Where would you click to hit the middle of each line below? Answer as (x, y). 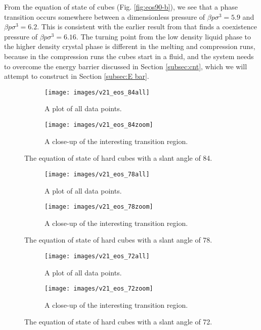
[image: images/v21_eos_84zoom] (99, 125)
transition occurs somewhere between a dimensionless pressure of (105, 16)
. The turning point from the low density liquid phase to (164, 36)
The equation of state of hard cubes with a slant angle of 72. (118, 322)
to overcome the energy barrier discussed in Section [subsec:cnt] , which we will (126, 66)
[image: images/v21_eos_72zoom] (99, 289)
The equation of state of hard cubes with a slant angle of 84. (118, 158)
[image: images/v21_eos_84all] (97, 92)
